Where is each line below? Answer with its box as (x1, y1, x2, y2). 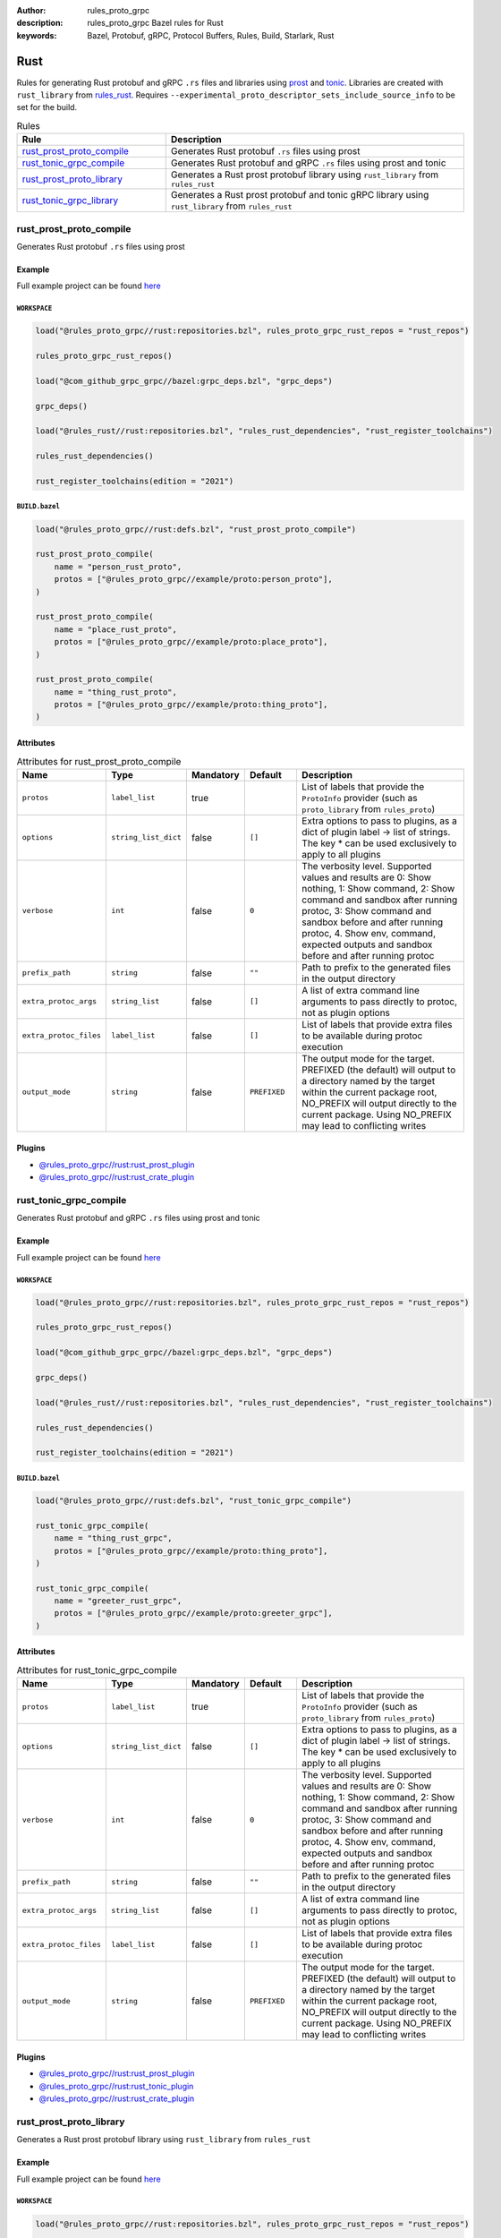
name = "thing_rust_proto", (54, 687, 178, 697)
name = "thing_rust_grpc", (54, 1533, 174, 1543)
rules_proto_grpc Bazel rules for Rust (87, 18, 224, 29)
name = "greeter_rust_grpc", (54, 1596, 183, 1606)
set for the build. (16, 102, 78, 113)
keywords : (16, 30, 57, 40)
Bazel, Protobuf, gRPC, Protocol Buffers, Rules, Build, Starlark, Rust (87, 30, 335, 40)
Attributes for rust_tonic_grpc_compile (16, 1664, 178, 1677)
